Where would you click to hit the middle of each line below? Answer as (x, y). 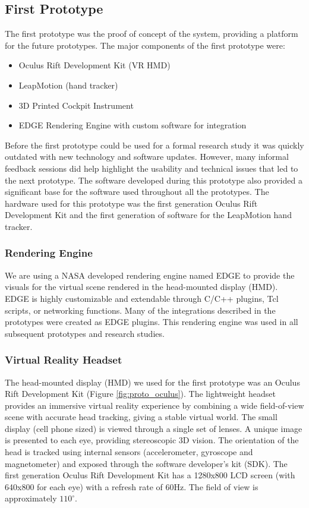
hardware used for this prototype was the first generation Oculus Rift (131, 203)
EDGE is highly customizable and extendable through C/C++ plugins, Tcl (142, 298)
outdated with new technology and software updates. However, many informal (147, 157)
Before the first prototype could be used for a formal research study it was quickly (154, 145)
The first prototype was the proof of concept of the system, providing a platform (152, 34)
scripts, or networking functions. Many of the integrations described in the (140, 310)
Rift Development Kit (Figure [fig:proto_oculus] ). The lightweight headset (140, 394)
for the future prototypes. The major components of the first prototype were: (145, 45)
